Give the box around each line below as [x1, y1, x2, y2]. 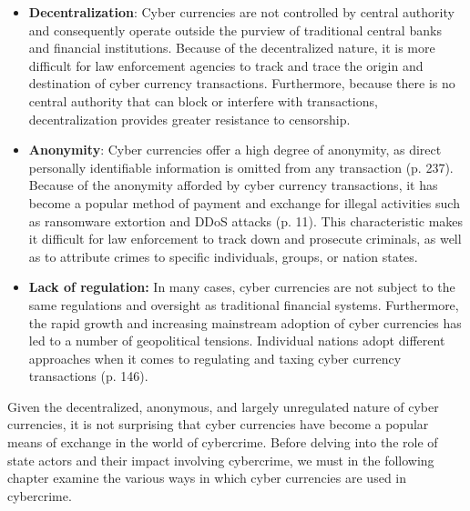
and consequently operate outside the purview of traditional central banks [28, 20, 442, 39]
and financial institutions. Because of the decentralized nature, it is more [28, 38, 435, 57]
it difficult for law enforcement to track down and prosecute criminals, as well [28, 229, 462, 248]
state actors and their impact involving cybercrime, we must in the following [7, 450, 434, 469]
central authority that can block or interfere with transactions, [28, 91, 378, 110]
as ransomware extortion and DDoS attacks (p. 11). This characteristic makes [28, 211, 464, 230]
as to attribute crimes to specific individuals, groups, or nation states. [28, 246, 418, 266]
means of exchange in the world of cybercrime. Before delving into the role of [7, 433, 438, 452]
